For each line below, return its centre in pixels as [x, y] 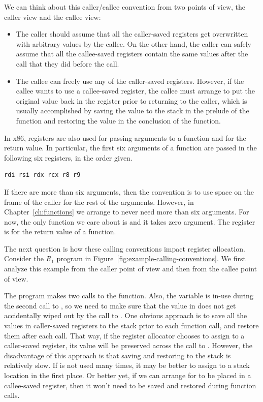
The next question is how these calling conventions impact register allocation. [125, 248]
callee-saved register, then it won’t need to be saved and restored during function [130, 385]
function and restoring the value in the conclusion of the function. [118, 120]
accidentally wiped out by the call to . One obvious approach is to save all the [126, 315]
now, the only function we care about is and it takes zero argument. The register [130, 221]
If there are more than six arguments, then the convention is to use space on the [129, 191]
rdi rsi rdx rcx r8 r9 [42, 175]
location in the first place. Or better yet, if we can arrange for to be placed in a [128, 375]
